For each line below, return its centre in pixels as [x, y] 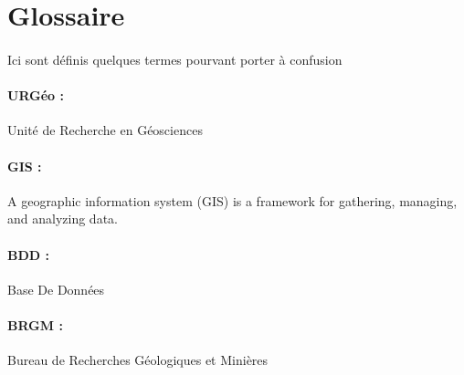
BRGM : [35, 324]
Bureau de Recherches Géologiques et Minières [138, 360]
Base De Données [56, 289]
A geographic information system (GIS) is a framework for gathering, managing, [232, 200]
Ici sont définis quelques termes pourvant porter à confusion [175, 59]
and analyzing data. [63, 219]
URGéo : [36, 95]
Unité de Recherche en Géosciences [105, 130]
